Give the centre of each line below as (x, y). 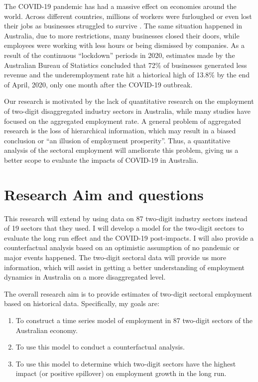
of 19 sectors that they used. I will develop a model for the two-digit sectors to (124, 228)
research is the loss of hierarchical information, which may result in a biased (120, 131)
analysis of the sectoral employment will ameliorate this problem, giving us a (121, 150)
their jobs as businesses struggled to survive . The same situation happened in (123, 26)
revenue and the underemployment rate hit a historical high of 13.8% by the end (127, 75)
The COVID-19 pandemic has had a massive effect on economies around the (120, 6)
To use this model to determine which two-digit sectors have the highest (126, 363)
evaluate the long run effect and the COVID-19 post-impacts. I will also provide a (129, 237)
